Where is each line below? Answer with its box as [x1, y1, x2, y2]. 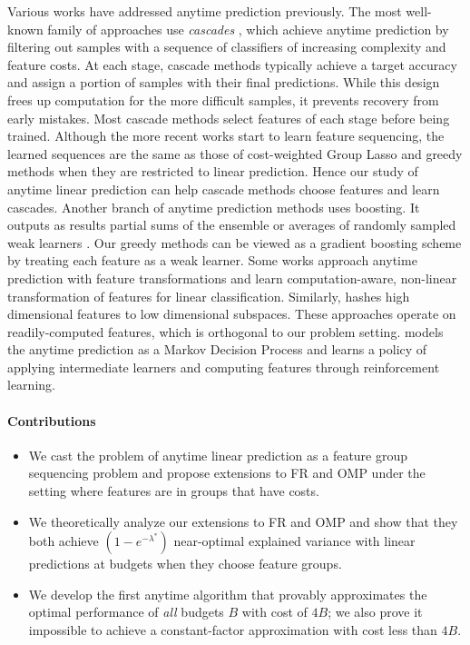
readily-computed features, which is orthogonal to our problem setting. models [7, 322, 444, 341]
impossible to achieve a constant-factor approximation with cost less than [28, 620, 437, 640]
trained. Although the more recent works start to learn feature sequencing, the [7, 126, 445, 145]
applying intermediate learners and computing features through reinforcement [7, 357, 440, 376]
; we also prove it [328, 602, 423, 621]
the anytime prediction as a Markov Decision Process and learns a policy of [7, 340, 427, 359]
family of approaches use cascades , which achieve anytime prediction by [47, 19, 449, 38]
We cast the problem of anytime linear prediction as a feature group [28, 445, 408, 464]
